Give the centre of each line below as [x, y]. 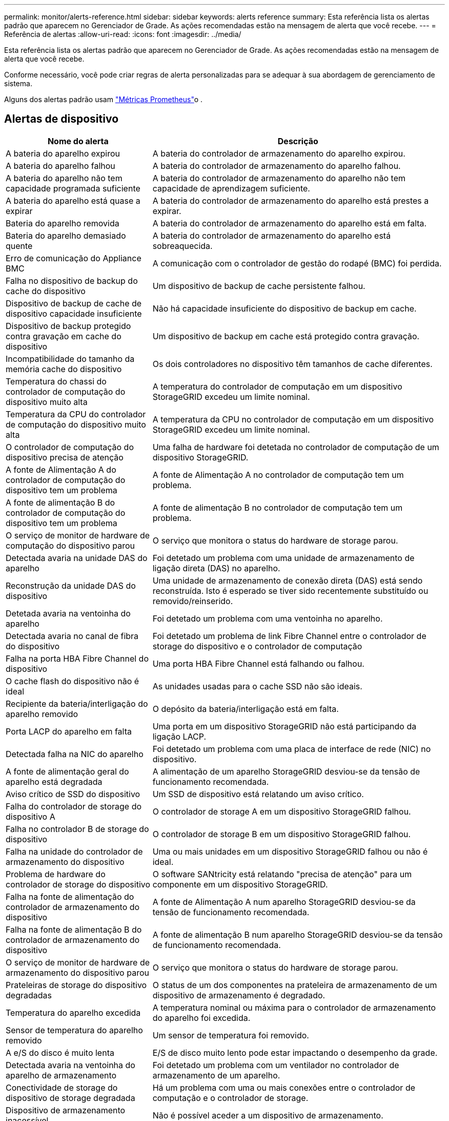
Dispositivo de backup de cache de [74, 303]
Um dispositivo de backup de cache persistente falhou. [259, 286]
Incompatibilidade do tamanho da [70, 359]
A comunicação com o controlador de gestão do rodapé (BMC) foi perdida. [297, 263]
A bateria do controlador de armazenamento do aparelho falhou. [277, 166]
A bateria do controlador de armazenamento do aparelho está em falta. [290, 223]
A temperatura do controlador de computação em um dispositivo [277, 386]
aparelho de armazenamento [61, 1075]
